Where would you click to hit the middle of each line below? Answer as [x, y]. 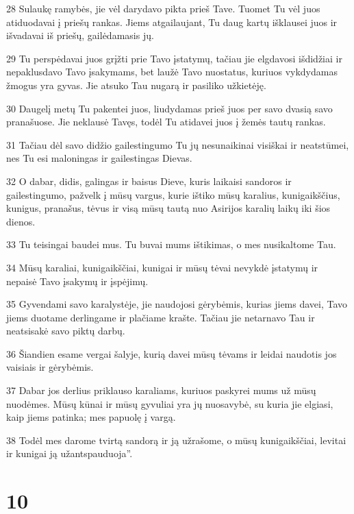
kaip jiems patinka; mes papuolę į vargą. [91, 417]
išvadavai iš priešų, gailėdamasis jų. [80, 35]
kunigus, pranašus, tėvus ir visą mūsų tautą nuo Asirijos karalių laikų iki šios [168, 208]
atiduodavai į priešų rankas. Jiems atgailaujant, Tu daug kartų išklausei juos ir [172, 22]
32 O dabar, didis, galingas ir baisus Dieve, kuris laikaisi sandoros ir [149, 181]
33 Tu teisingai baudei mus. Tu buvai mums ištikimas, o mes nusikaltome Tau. [171, 244]
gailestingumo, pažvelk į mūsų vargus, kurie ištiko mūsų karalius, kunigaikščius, [173, 194]
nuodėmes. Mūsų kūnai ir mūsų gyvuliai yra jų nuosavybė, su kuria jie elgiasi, [170, 403]
